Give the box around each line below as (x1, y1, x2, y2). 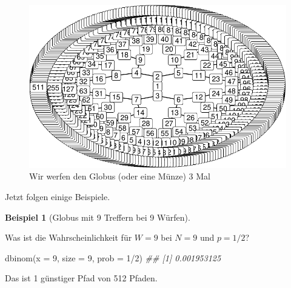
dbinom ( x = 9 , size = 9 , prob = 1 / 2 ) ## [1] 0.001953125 (5, 251, 221, 264)
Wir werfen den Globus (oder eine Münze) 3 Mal (29, 170, 210, 183)
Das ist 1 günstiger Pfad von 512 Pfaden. (5, 272, 158, 284)
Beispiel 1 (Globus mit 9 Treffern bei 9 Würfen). (5, 210, 190, 223)
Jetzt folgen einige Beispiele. (5, 190, 110, 203)
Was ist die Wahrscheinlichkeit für (5, 231, 132, 244)
